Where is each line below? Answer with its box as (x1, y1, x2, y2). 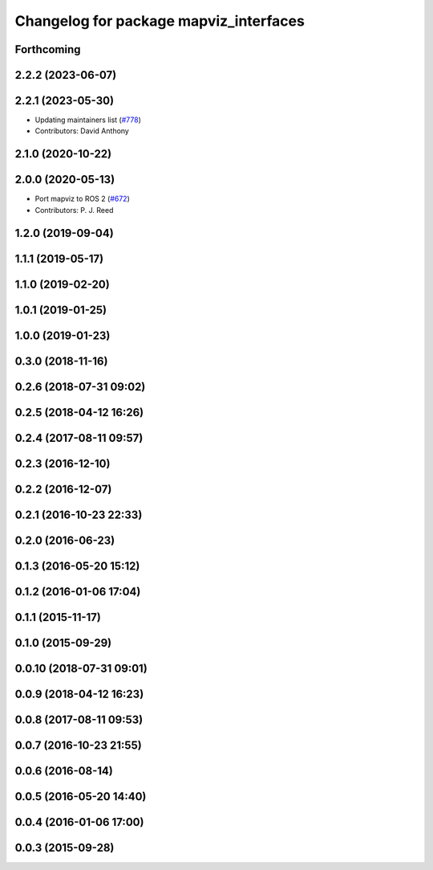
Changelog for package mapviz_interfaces (14, 12, 305, 30)
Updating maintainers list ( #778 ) (34, 115, 142, 125)
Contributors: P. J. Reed (34, 205, 114, 214)
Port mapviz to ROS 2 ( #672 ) (34, 194, 130, 204)
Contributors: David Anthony (34, 126, 130, 136)
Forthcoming (14, 43, 81, 56)
